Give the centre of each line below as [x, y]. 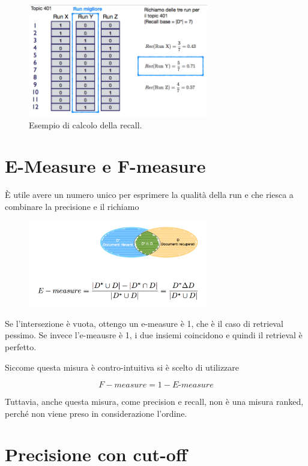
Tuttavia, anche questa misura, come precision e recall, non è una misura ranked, [154, 402]
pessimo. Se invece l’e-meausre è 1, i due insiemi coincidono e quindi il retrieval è [154, 335]
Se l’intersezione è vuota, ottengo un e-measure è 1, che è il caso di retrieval [144, 323]
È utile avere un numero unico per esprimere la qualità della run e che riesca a [149, 195]
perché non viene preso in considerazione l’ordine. [96, 413]
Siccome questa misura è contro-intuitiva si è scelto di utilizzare [122, 367]
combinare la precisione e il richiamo [72, 206]
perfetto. [21, 346]
